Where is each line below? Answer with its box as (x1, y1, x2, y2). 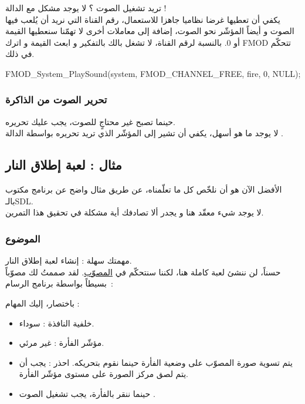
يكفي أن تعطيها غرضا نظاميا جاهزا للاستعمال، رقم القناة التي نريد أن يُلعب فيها (5, 13, 280, 25)
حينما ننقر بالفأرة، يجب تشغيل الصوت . (19, 387, 155, 399)
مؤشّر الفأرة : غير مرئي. (19, 336, 104, 349)
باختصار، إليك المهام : (5, 297, 80, 309)
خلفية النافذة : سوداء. (19, 317, 94, 329)
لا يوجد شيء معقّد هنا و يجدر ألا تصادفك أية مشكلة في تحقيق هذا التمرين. (5, 206, 264, 218)
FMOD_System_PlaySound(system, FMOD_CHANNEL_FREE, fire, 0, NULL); (5, 67, 301, 79)
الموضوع (5, 231, 40, 245)
